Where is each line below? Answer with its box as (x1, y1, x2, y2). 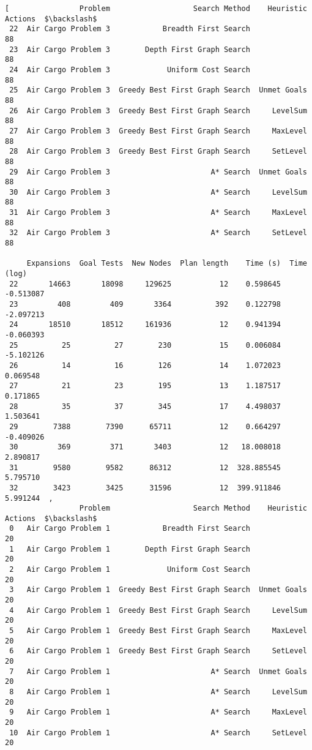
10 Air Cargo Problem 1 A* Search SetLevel (9, 728, 307, 737)
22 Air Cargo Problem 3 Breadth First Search (9, 24, 250, 34)
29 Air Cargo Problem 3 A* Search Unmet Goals (9, 167, 307, 176)
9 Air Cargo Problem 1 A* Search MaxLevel (9, 708, 307, 717)
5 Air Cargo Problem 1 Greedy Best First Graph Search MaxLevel (9, 626, 307, 636)
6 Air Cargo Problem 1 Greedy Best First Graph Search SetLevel (9, 647, 307, 656)
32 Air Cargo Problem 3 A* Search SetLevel (9, 228, 307, 238)
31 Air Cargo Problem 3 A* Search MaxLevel (9, 208, 307, 217)
